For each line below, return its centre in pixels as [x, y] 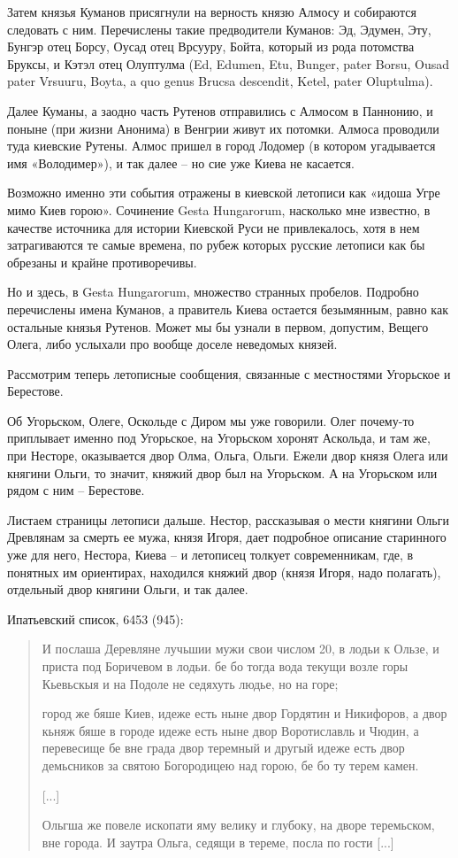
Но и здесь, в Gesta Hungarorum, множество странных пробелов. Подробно [213, 292]
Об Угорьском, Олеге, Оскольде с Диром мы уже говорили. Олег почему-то [211, 420]
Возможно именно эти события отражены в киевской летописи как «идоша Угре [224, 193]
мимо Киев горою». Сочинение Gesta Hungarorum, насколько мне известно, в [219, 209]
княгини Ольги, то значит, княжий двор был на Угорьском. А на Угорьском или [222, 472]
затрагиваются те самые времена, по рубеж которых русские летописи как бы [216, 245]
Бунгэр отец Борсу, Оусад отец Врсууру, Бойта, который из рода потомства [211, 46]
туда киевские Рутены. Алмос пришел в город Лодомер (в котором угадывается [221, 146]
